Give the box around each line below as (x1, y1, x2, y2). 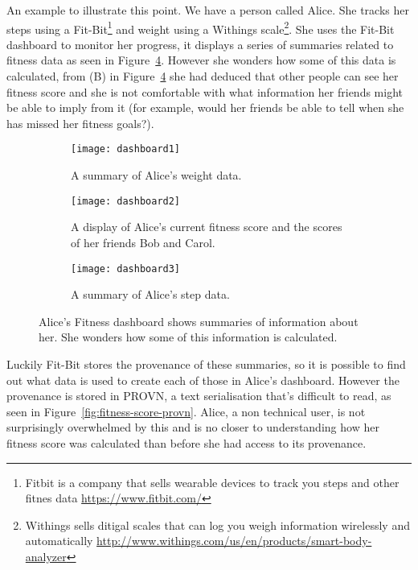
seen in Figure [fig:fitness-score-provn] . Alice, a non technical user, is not (6, 403, 366, 419)
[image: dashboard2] (71, 195, 181, 207)
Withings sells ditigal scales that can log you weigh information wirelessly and (25, 516, 410, 533)
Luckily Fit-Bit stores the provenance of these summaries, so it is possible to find (6, 355, 406, 372)
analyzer (25, 547, 67, 564)
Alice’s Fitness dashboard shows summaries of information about (39, 312, 359, 329)
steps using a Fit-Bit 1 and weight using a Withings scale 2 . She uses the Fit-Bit (6, 18, 395, 37)
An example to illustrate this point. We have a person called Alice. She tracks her (6, 2, 409, 18)
